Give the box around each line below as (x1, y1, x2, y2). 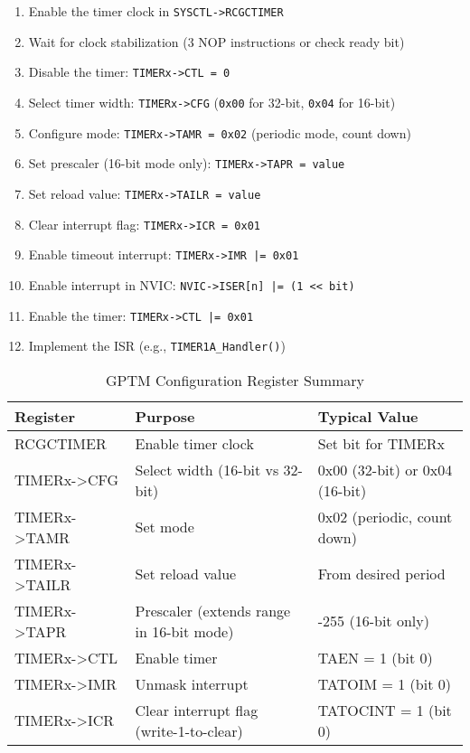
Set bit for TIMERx (317, 432, 445, 454)
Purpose (135, 405, 195, 427)
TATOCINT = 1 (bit (317, 699, 452, 720)
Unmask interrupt (135, 673, 249, 694)
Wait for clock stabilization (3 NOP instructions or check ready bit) (28, 32, 405, 51)
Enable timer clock (135, 432, 254, 454)
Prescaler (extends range (135, 599, 291, 621)
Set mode (135, 516, 194, 538)
